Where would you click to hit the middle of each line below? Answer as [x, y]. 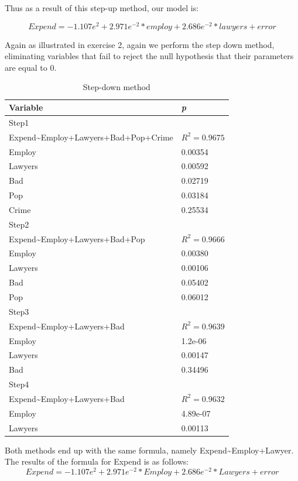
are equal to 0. [31, 67]
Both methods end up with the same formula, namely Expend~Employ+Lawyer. [149, 450]
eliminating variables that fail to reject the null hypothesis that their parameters [149, 56]
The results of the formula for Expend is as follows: [97, 461]
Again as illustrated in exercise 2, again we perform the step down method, [140, 44]
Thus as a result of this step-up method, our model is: [102, 8]
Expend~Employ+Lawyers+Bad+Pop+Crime [91, 137]
